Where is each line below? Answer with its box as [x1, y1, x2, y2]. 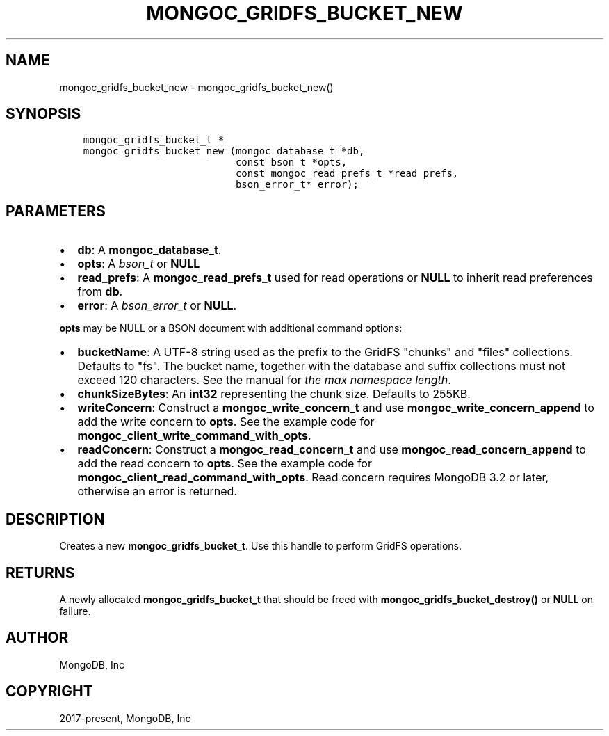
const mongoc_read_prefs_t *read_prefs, [235, 168, 459, 179]
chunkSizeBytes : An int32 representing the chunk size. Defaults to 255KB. [77, 387, 471, 401]
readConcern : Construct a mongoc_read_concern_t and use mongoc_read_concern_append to [77, 442, 586, 457]
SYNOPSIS [6, 105, 81, 123]
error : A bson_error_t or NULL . [77, 298, 237, 313]
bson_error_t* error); [235, 179, 359, 191]
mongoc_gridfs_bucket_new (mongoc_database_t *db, [83, 145, 365, 157]
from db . [77, 285, 123, 299]
